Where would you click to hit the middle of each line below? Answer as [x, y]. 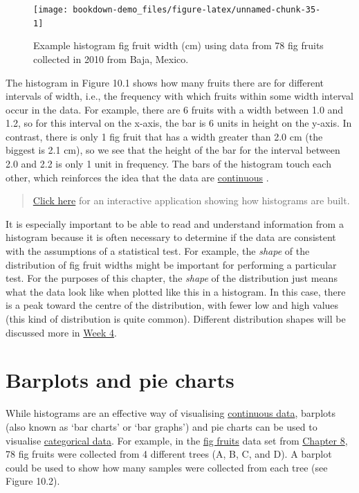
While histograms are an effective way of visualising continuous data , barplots [171, 413]
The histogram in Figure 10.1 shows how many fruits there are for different [165, 82]
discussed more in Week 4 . [61, 332]
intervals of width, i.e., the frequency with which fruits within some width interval [179, 96]
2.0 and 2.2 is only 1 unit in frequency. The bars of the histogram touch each [168, 164]
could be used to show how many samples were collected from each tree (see [167, 467]
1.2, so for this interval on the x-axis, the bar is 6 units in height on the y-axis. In [179, 123]
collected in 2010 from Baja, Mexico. [111, 59]
